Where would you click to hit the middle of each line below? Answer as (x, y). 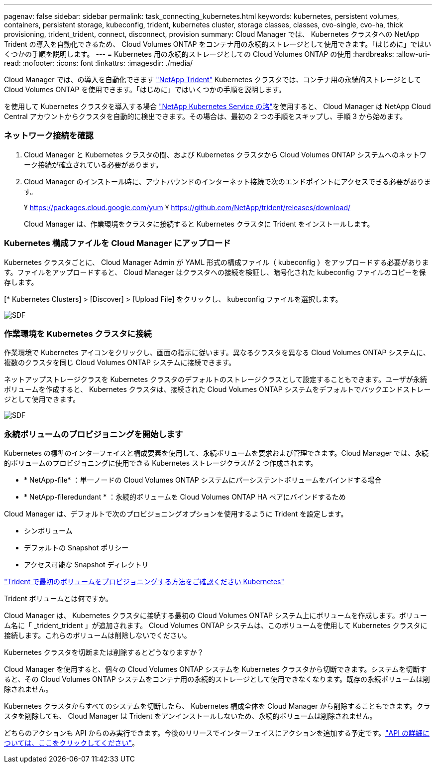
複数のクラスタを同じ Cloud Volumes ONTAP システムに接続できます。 (120, 363)
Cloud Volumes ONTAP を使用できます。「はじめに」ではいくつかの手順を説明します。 (145, 89)
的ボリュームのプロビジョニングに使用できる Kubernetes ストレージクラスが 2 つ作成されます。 (161, 463)
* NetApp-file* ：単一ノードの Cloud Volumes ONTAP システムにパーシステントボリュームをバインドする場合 (203, 480)
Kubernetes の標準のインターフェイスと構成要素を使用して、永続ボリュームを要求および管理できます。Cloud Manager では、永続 (216, 453)
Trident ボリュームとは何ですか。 (58, 598)
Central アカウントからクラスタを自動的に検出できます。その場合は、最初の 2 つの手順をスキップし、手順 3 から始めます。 (206, 116)
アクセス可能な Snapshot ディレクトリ (86, 565)
